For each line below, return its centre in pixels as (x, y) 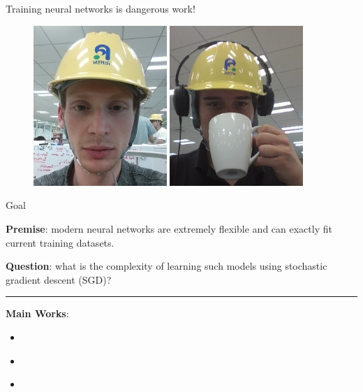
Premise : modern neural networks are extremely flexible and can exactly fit (169, 228)
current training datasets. (60, 242)
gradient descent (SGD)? (59, 279)
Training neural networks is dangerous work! (101, 8)
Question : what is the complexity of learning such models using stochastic (166, 266)
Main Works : (37, 313)
